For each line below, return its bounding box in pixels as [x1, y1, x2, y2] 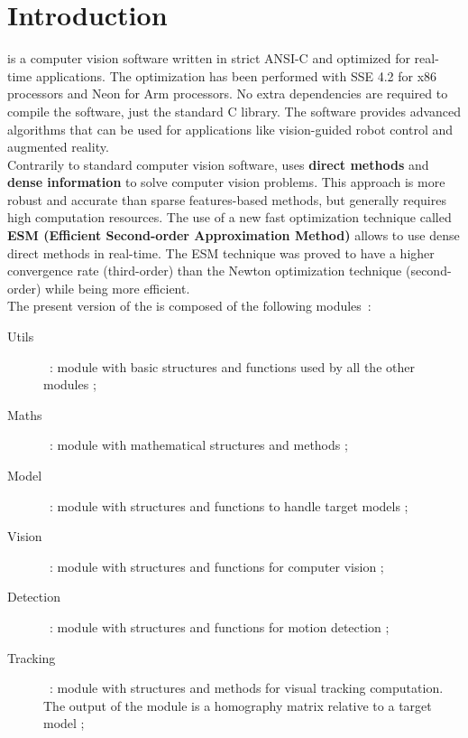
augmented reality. [7, 137, 109, 156]
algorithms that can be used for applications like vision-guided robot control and [7, 119, 454, 138]
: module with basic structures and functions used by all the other [49, 357, 415, 376]
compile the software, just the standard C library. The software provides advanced [7, 101, 462, 120]
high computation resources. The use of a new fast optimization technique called [7, 208, 452, 227]
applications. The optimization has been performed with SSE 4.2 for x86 [35, 66, 437, 85]
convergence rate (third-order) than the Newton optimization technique [7, 261, 402, 280]
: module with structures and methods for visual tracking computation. [49, 678, 444, 697]
